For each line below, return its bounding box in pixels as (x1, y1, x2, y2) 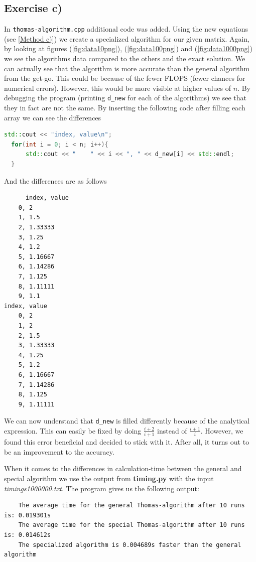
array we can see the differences (4, 112, 101, 122)
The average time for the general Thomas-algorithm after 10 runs (18, 502, 245, 509)
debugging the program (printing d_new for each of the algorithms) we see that (4, 92, 246, 103)
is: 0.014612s (4, 531, 51, 539)
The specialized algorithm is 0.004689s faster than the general (18, 541, 241, 548)
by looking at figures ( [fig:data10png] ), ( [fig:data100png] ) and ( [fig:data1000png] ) (4, 43, 252, 54)
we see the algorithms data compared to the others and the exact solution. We (4, 53, 245, 64)
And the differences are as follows (4, 175, 107, 186)
